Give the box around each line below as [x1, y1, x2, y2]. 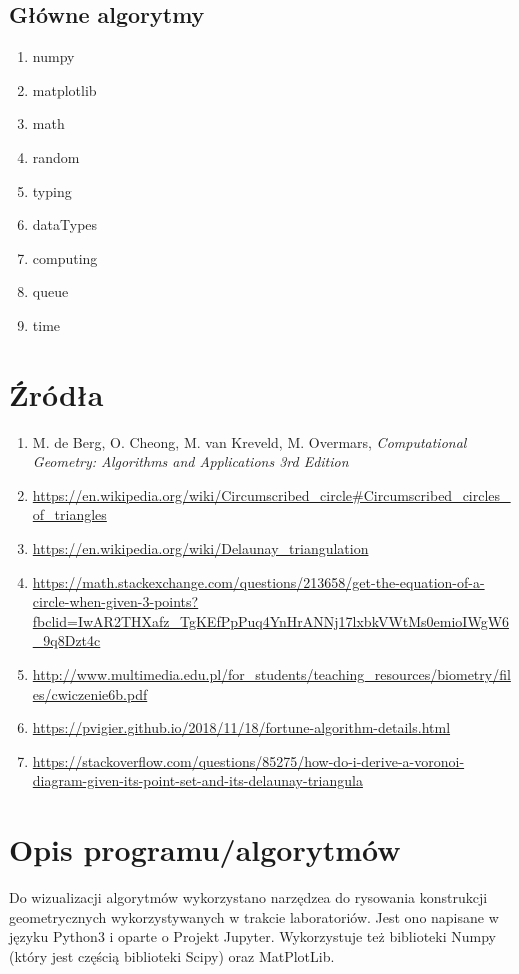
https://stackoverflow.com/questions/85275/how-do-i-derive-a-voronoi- [32, 750, 465, 771]
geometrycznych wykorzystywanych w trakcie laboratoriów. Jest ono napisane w [9, 906, 499, 927]
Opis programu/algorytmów [9, 829, 401, 870]
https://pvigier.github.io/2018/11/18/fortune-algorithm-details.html [32, 717, 451, 738]
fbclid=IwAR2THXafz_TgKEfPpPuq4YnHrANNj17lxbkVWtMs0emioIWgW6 [32, 610, 510, 631]
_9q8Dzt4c [32, 630, 101, 651]
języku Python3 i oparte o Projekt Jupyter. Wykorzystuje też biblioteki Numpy [9, 926, 496, 947]
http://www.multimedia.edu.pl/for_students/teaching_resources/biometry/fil [32, 664, 511, 685]
